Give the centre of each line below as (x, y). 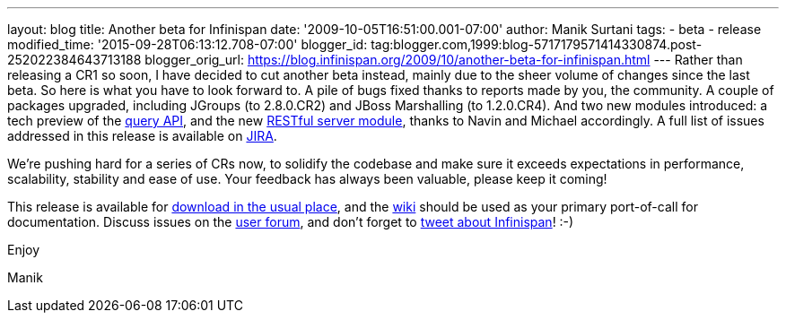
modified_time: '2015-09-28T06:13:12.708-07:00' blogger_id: (188, 44)
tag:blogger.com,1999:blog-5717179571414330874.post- (537, 44)
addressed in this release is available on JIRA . (142, 136)
